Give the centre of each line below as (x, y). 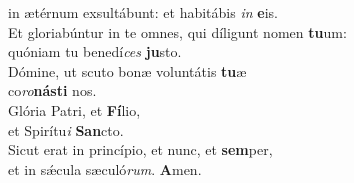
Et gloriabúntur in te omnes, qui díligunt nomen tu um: (177, 31)
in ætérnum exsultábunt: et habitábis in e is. (143, 12)
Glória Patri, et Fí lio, (74, 109)
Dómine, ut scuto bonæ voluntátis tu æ (127, 70)
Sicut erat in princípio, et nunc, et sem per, (140, 149)
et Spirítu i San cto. (66, 129)
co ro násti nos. (52, 90)
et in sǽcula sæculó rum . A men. (105, 168)
